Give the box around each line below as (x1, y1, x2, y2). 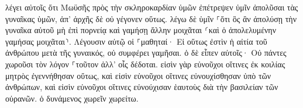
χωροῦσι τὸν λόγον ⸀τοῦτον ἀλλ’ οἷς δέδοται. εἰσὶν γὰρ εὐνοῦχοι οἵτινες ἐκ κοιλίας (5, 57, 285, 70)
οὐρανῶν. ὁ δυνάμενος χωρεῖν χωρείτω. (5, 92, 139, 104)
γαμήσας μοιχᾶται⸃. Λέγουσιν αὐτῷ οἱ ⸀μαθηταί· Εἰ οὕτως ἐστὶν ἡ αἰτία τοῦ (5, 35, 267, 47)
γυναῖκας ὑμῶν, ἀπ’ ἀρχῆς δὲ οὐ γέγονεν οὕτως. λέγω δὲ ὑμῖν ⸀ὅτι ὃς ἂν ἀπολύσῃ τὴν (5, 12, 297, 24)
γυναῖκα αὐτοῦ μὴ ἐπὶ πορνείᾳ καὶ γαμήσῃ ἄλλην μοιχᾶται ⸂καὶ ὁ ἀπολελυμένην (5, 24, 277, 36)
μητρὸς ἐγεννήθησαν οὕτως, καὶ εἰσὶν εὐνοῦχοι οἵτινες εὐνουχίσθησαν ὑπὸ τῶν (5, 69, 271, 81)
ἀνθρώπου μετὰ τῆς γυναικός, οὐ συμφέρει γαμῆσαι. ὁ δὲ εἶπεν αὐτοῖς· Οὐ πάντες (5, 46, 287, 59)
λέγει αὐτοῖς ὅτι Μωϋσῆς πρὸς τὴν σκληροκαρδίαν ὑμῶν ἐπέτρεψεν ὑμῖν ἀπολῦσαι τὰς (5, 1, 298, 13)
